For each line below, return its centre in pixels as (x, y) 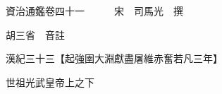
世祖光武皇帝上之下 (50, 82)
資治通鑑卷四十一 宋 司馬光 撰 (94, 11)
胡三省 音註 (35, 34)
